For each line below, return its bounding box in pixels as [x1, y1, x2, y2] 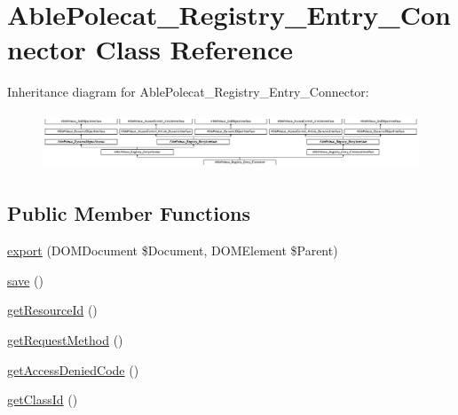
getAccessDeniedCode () [7, 360, 139, 379]
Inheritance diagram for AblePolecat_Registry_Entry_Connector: [7, 82, 369, 101]
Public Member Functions [7, 200, 250, 227]
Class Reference [95, 31, 294, 67]
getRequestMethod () [7, 331, 123, 348]
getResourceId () [7, 301, 98, 319]
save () [7, 270, 43, 289]
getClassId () [7, 390, 78, 409]
